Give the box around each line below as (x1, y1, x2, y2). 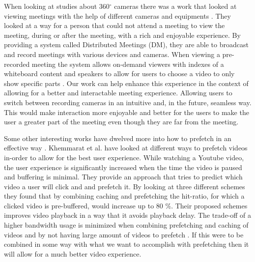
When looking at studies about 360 (4, 1, 110, 11)
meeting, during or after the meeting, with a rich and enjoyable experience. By (4, 29, 241, 40)
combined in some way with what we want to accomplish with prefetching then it (4, 239, 249, 249)
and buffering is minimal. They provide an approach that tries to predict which (4, 172, 243, 182)
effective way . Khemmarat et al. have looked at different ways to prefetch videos (4, 143, 248, 153)
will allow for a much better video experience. (4, 248, 142, 259)
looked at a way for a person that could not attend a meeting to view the (4, 20, 225, 30)
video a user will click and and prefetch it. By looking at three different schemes (4, 181, 245, 191)
